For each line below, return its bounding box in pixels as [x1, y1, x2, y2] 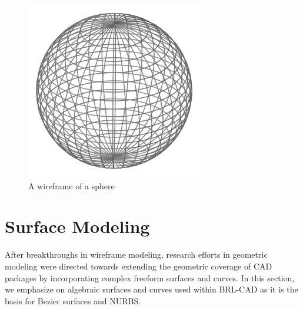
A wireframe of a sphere [28, 179, 115, 192]
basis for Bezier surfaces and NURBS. [5, 294, 141, 307]
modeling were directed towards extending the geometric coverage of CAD [5, 259, 272, 272]
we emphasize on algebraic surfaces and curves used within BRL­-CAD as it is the [5, 283, 298, 295]
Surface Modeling [5, 214, 150, 238]
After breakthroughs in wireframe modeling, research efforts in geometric [5, 248, 268, 261]
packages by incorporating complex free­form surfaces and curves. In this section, [5, 271, 295, 284]
